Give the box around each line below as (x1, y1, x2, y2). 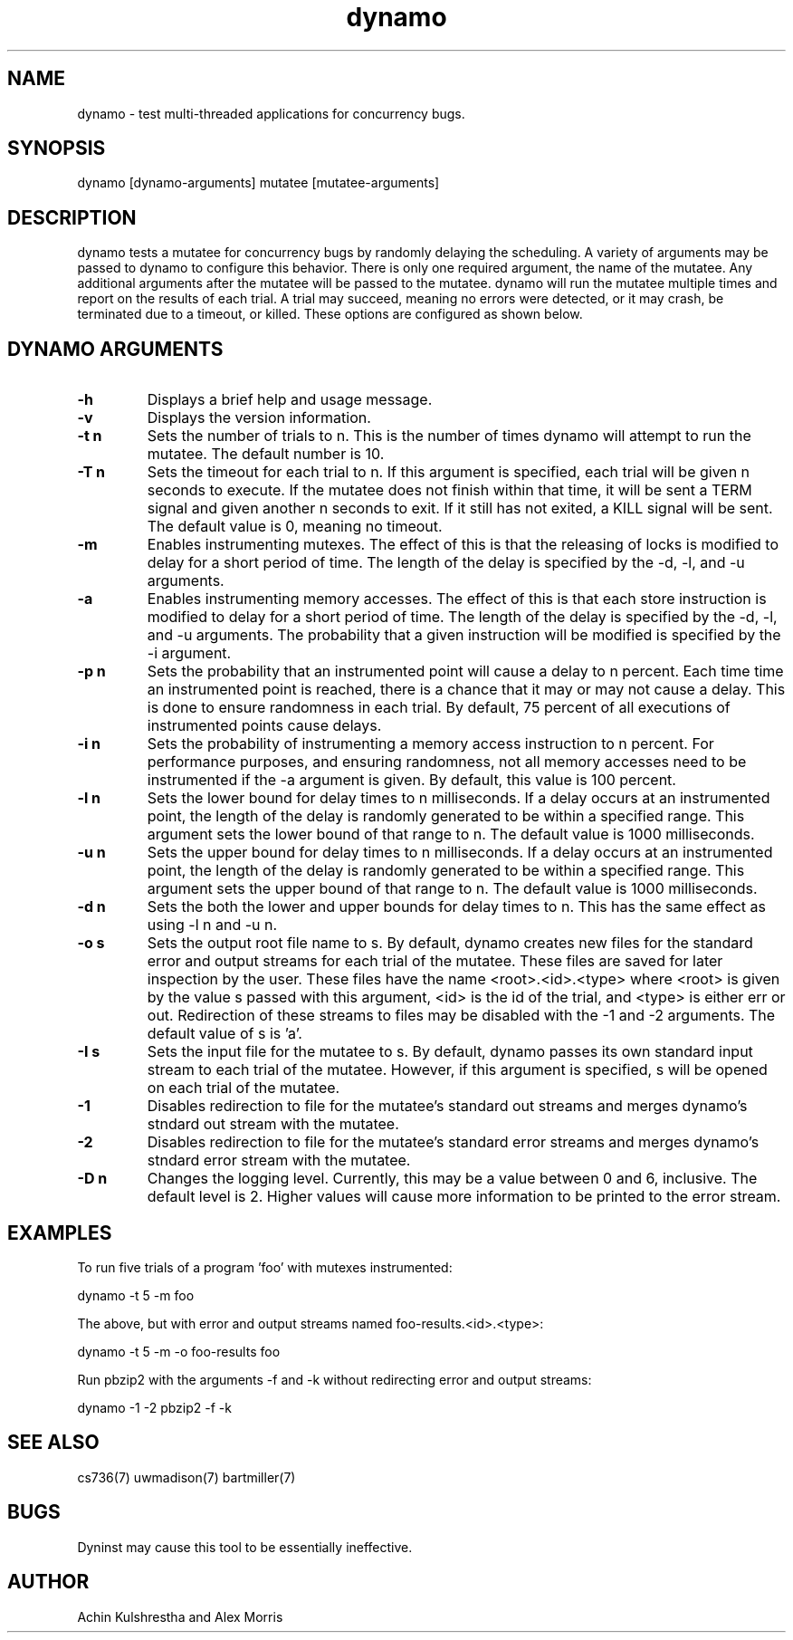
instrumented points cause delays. (147, 716, 382, 735)
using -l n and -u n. (147, 916, 278, 935)
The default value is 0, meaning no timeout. (147, 517, 443, 536)
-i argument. (147, 644, 232, 663)
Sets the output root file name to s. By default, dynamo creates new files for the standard (147, 934, 753, 953)
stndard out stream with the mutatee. (147, 1115, 399, 1134)
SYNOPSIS (7, 137, 106, 160)
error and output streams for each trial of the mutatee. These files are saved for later (147, 952, 723, 971)
